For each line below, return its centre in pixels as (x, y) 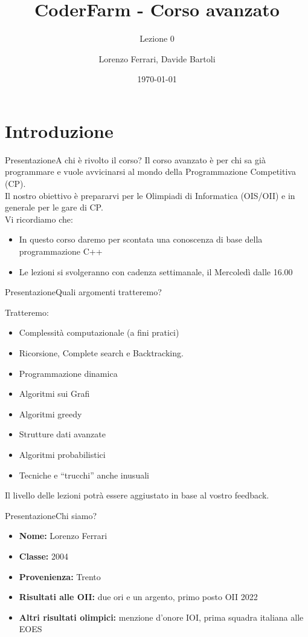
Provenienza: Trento (60, 576)
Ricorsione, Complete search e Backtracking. (101, 352)
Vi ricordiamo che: (39, 219)
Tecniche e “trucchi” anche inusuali (84, 475)
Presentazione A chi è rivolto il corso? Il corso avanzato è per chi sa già (135, 159)
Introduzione (59, 130)
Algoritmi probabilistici (62, 454)
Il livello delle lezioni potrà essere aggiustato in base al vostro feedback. (137, 495)
